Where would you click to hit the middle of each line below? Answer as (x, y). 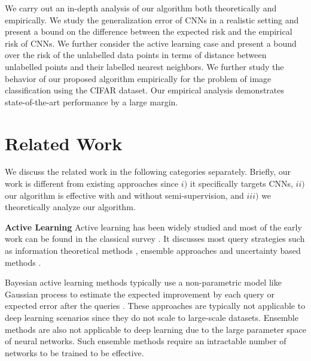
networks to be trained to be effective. (74, 352)
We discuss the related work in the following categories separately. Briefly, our (148, 172)
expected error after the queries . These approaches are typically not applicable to (155, 306)
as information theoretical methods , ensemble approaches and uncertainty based (153, 251)
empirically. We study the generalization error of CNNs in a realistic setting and (152, 19)
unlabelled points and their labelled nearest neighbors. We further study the (144, 66)
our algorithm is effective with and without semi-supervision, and (124, 195)
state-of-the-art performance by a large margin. (92, 101)
